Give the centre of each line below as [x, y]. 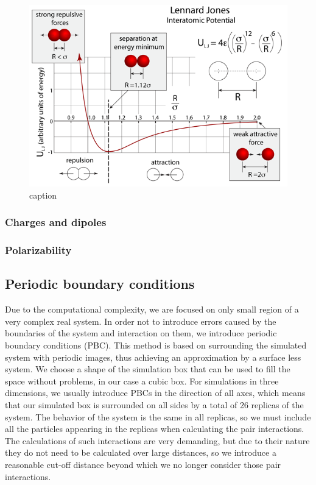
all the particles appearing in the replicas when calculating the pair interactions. [155, 429]
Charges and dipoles [56, 222]
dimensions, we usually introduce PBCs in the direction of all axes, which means [155, 393]
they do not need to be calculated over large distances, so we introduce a [141, 452]
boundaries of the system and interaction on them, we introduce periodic [141, 333]
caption [43, 195]
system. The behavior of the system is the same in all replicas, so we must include [158, 416]
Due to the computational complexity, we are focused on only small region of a [152, 309]
